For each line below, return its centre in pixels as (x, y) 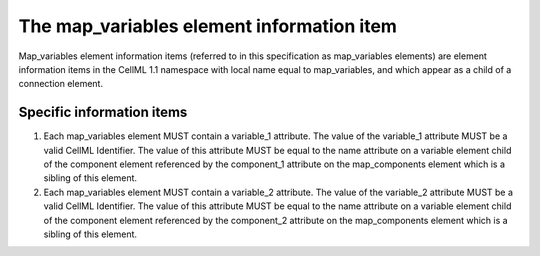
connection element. (61, 84)
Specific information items (103, 112)
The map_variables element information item (207, 26)
